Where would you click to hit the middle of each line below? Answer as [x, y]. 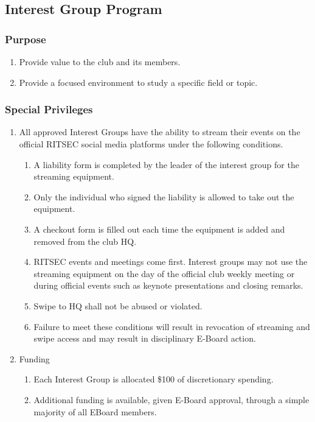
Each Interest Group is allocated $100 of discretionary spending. [154, 379]
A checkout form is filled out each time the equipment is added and [159, 229]
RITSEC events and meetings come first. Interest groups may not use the [171, 262]
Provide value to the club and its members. [100, 62]
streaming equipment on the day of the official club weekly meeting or [164, 273]
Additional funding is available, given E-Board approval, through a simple [171, 399]
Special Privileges [49, 109]
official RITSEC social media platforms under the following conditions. [151, 144]
